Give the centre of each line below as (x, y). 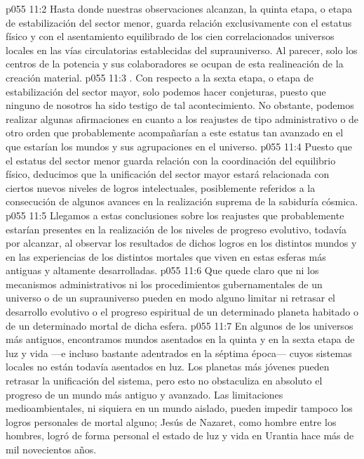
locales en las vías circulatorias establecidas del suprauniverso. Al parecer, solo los (182, 50)
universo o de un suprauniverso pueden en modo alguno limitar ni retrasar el (171, 298)
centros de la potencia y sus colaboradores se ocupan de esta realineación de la (175, 64)
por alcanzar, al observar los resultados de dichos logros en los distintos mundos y (181, 243)
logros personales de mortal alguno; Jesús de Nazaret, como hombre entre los (171, 421)
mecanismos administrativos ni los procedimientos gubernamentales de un (164, 284)
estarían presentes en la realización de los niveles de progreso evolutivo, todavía (176, 229)
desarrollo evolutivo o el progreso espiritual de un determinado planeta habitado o (182, 312)
